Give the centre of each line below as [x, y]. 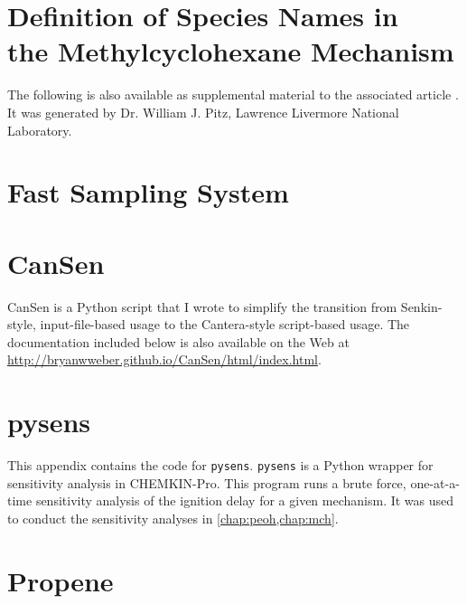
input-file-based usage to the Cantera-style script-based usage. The [225, 324]
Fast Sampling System [148, 192]
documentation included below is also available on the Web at [178, 341]
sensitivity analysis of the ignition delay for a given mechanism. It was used [245, 500]
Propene [61, 580]
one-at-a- [435, 482]
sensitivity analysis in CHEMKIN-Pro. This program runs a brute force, [207, 482]
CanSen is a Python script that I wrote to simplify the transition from [202, 306]
